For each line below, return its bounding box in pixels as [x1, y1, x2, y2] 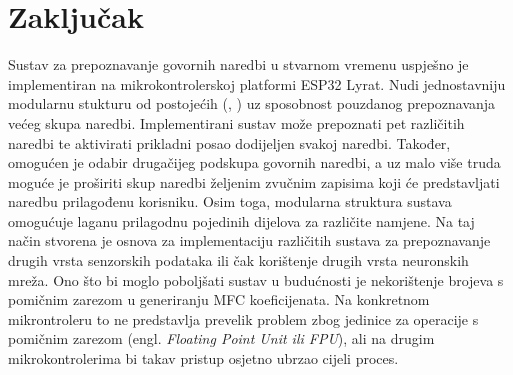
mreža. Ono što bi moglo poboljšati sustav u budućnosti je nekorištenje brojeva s [8, 269, 504, 290]
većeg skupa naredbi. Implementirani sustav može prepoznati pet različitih [8, 112, 465, 133]
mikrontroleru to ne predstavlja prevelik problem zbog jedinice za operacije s [8, 308, 479, 329]
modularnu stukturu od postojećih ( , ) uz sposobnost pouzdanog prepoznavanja [8, 93, 496, 114]
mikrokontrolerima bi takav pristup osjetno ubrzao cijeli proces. [8, 348, 399, 369]
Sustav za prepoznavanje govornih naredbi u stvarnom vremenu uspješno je [8, 54, 469, 75]
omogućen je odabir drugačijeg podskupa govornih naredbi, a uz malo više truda [8, 152, 501, 173]
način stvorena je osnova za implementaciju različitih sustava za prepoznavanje [8, 230, 491, 251]
